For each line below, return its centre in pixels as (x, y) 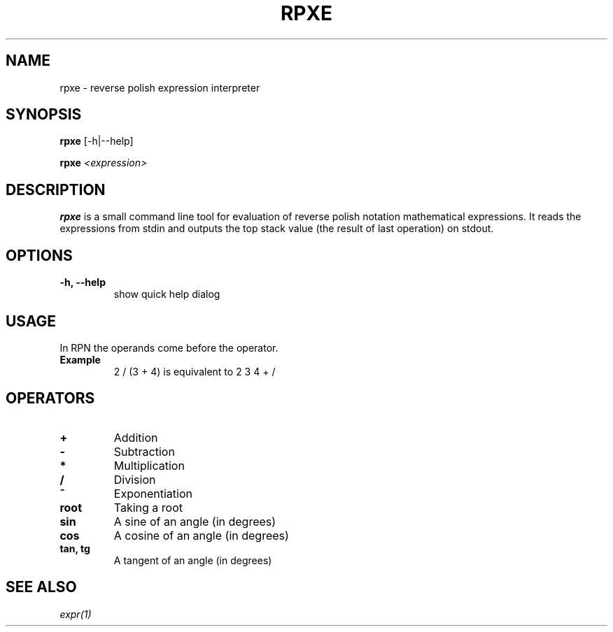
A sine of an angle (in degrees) (195, 521)
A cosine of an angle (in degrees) (201, 535)
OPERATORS (50, 398)
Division (135, 479)
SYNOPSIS (44, 115)
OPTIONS (39, 255)
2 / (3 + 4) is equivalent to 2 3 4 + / (195, 371)
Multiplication (149, 465)
